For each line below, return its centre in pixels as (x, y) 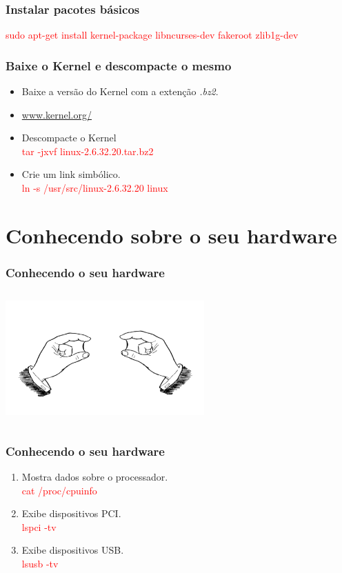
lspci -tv (39, 526)
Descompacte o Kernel (69, 138)
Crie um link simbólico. (71, 174)
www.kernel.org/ (57, 114)
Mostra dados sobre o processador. (95, 476)
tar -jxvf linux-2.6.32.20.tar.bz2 (88, 151)
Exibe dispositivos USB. (73, 550)
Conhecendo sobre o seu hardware (171, 235)
